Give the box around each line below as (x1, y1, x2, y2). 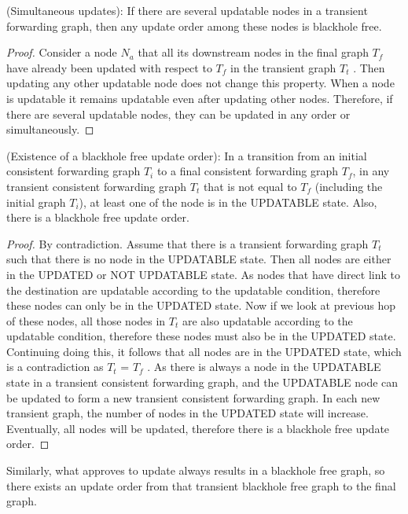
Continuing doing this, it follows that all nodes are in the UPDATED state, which (6, 343, 402, 359)
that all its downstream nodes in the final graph (138, 44, 369, 61)
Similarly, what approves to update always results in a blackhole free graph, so (6, 462, 385, 479)
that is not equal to (203, 178, 297, 194)
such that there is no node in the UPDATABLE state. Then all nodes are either (6, 251, 391, 267)
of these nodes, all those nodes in (6, 312, 166, 329)
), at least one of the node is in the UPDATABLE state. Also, (79, 193, 377, 210)
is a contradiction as (6, 358, 104, 375)
